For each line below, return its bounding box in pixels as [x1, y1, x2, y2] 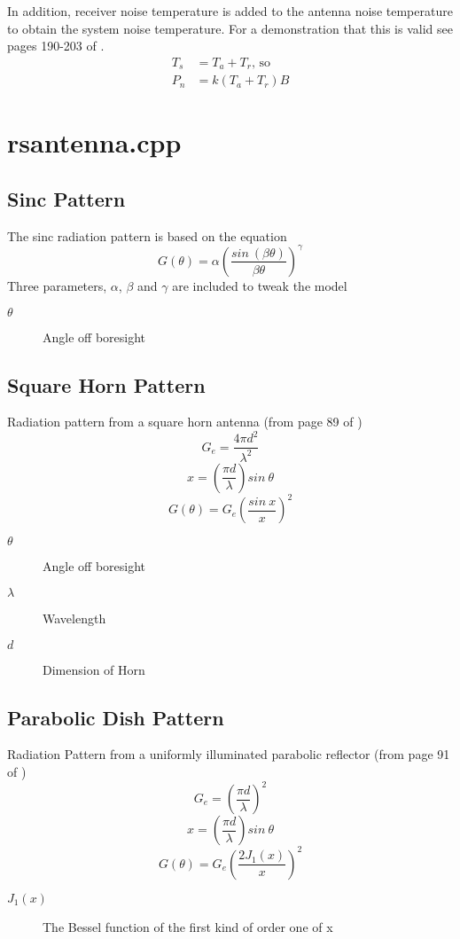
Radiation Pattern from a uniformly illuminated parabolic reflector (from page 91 [7, 745, 450, 763]
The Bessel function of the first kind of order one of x [43, 917, 333, 935]
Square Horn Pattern [7, 371, 206, 398]
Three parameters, [7, 276, 107, 294]
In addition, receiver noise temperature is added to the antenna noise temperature [7, 2, 453, 20]
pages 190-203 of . [7, 36, 105, 55]
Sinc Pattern [7, 185, 126, 213]
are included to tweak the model [172, 276, 347, 294]
